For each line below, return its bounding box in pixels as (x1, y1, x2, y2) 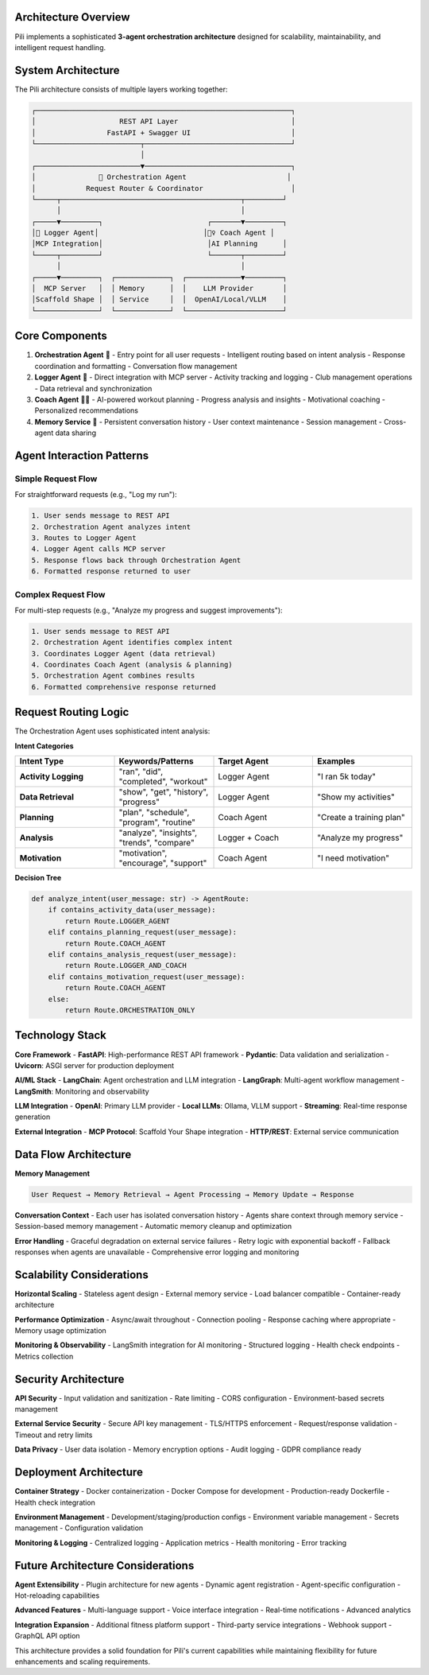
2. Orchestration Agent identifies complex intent (31, 638, 234, 647)
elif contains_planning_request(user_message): (48, 927, 238, 937)
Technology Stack (14, 1028, 106, 1042)
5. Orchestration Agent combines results (31, 671, 195, 680)
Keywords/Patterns (118, 756, 194, 767)
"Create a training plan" (316, 812, 405, 823)
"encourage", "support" (118, 857, 207, 869)
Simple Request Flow (14, 473, 98, 484)
